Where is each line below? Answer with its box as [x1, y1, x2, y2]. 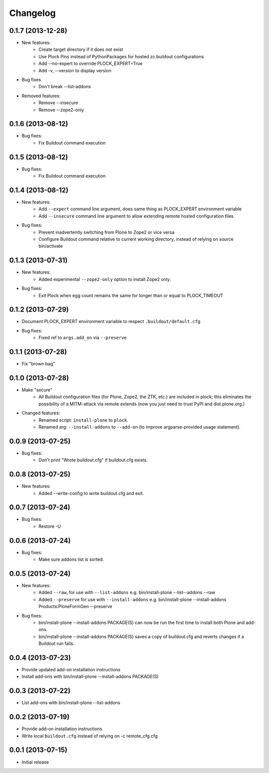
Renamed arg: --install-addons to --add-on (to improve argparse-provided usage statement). [38, 424, 241, 430]
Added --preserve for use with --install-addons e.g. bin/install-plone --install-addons [38, 596, 227, 603]
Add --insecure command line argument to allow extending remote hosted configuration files [38, 213, 234, 219]
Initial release [21, 759, 49, 765]
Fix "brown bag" [21, 361, 55, 367]
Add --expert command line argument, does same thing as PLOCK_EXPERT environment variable [38, 206, 242, 212]
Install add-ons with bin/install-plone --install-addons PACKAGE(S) [21, 673, 159, 680]
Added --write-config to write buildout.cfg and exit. [38, 490, 144, 496]
